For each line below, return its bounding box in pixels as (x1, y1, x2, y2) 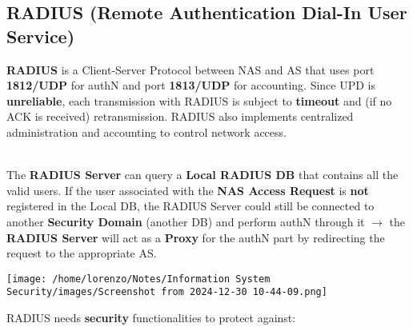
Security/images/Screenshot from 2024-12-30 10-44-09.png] (6, 286, 327, 298)
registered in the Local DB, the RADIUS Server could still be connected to (6, 197, 375, 214)
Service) (6, 23, 75, 48)
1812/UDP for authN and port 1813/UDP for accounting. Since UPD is (6, 77, 376, 94)
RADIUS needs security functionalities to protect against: (6, 309, 296, 326)
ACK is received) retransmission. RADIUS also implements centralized (6, 108, 354, 125)
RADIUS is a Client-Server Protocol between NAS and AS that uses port (6, 61, 375, 78)
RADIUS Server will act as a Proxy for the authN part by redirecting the (6, 229, 385, 245)
